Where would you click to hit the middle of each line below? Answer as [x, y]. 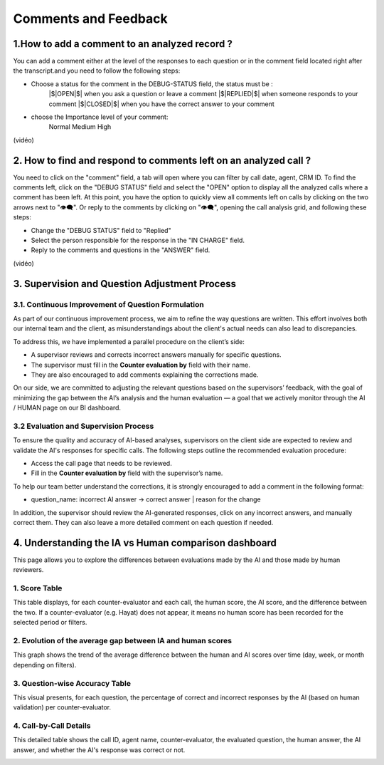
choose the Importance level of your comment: [100, 117]
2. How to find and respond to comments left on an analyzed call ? [162, 160]
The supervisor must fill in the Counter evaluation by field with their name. [140, 365]
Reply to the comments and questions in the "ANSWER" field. [121, 250]
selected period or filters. [50, 623]
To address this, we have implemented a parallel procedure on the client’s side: [129, 341]
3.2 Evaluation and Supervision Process [84, 426]
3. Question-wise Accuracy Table [72, 683]
